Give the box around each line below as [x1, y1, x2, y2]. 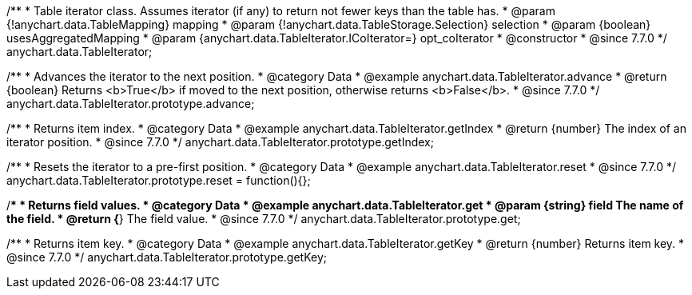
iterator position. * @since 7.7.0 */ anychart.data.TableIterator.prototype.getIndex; [6, 135, 434, 149]
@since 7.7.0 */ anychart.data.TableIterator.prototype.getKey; [6, 250, 328, 264]
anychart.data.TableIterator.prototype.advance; [6, 97, 255, 110]
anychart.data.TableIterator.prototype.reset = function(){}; [6, 173, 311, 187]
